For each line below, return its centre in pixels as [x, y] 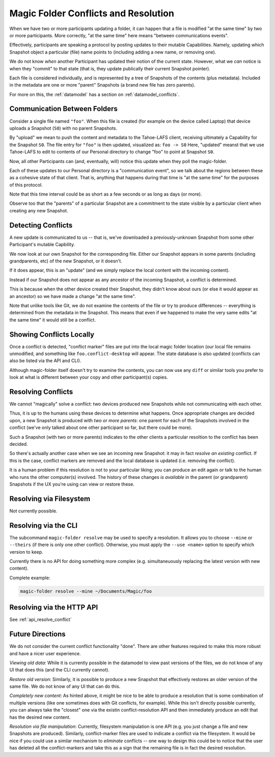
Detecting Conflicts [41, 225]
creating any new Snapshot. [39, 210]
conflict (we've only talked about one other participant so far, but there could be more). [101, 427]
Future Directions [37, 634]
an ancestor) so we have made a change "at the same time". [73, 296]
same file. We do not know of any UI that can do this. [65, 686]
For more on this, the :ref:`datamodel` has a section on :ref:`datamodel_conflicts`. [94, 94]
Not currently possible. [33, 511]
